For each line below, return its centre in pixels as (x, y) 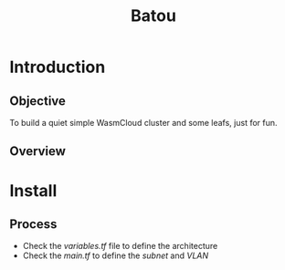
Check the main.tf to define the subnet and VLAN (116, 255)
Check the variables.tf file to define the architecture (120, 246)
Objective (38, 101)
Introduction (58, 67)
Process (33, 224)
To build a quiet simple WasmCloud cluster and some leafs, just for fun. (143, 123)
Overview (38, 151)
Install (33, 190)
